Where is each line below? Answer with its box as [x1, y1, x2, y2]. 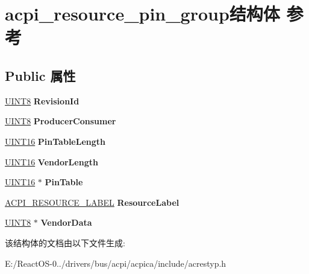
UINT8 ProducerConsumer [5, 115, 116, 127]
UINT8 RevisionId [5, 94, 80, 107]
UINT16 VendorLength [5, 155, 98, 168]
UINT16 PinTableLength [5, 135, 105, 147]
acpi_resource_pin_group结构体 [5, 1, 280, 26]
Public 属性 [5, 66, 76, 84]
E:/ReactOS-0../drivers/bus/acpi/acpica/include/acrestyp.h [5, 256, 226, 269]
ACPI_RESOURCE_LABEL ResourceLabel [5, 196, 179, 208]
